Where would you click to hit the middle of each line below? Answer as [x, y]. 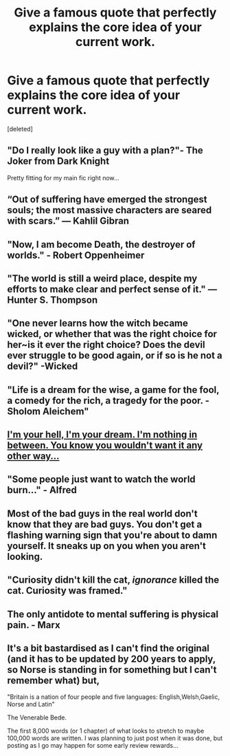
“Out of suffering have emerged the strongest [107, 200]
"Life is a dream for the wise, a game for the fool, [113, 390]
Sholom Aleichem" [48, 411]
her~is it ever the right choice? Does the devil [106, 345]
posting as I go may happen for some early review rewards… [93, 746]
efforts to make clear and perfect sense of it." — [112, 289]
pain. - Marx [34, 625]
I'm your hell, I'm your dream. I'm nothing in [102, 435]
